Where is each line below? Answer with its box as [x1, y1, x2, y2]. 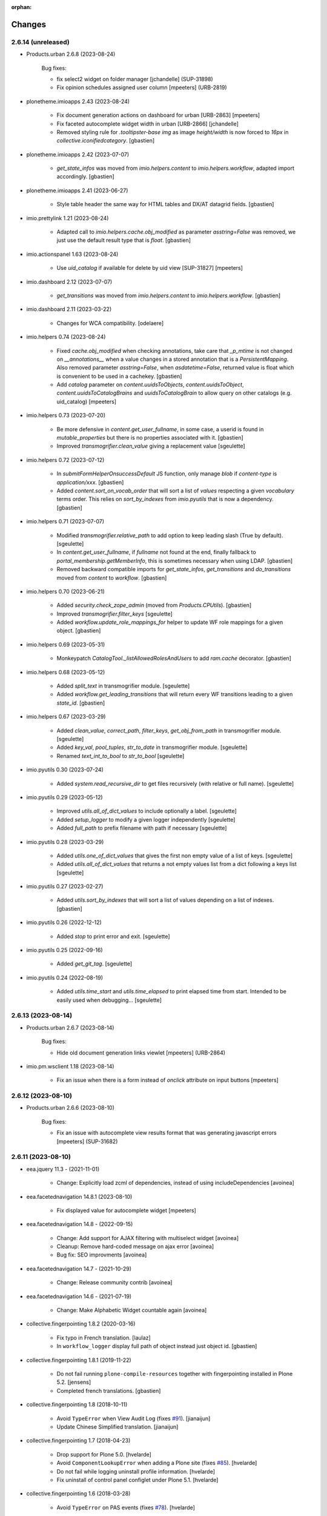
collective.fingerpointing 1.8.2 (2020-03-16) [26, 1320, 136, 1327]
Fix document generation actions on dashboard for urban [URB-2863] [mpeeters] [56, 112, 260, 119]
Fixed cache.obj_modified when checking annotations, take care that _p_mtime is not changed [56, 347, 293, 354]
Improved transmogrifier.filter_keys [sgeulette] [56, 610, 173, 617]
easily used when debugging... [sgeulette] [56, 996, 162, 1004]
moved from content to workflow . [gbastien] [56, 574, 167, 582]
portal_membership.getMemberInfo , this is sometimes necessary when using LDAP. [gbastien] [56, 557, 293, 564]
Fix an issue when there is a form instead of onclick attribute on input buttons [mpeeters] [56, 1076, 279, 1084]
